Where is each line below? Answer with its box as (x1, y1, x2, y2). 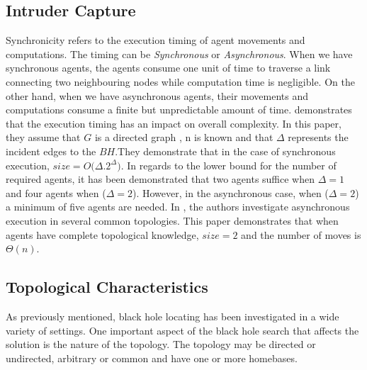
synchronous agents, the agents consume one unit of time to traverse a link (6, 60, 331, 75)
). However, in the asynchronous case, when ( (132, 185, 329, 200)
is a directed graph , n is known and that (94, 130, 273, 145)
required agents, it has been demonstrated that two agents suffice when (6, 172, 315, 186)
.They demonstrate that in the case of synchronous (115, 143, 336, 158)
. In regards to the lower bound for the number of (120, 157, 337, 172)
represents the (288, 130, 349, 145)
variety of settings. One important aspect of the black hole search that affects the (6, 323, 359, 337)
